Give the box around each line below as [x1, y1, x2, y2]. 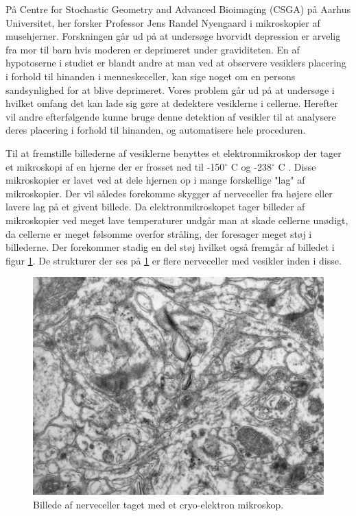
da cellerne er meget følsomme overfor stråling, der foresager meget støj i [5, 226, 312, 241]
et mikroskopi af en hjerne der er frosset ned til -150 [5, 159, 225, 173]
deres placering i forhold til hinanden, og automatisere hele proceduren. [5, 123, 306, 137]
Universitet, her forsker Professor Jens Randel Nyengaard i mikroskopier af [5, 15, 320, 29]
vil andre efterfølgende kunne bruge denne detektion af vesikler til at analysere [5, 109, 336, 123]
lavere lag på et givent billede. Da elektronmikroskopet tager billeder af [5, 199, 305, 214]
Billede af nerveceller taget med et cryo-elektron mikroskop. [33, 497, 284, 511]
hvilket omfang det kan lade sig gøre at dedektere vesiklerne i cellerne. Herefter [5, 96, 338, 110]
